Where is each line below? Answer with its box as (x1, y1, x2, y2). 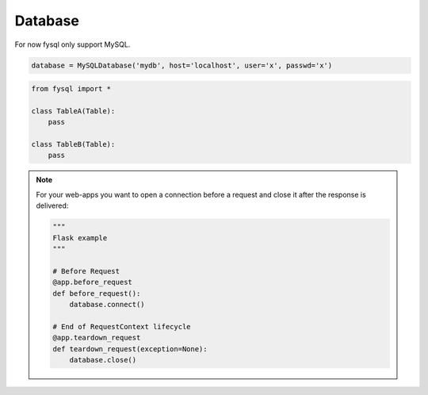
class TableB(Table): (31, 140, 116, 149)
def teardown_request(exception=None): (52, 344, 208, 353)
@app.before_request (52, 278, 132, 287)
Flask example (52, 233, 108, 242)
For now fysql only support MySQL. (14, 40, 131, 49)
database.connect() (69, 300, 146, 309)
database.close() (69, 355, 137, 364)
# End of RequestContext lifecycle (52, 322, 191, 331)
